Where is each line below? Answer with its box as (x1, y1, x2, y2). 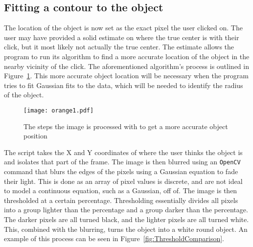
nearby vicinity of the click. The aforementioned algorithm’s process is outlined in (4, 61, 249, 71)
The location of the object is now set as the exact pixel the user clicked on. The (4, 22, 243, 33)
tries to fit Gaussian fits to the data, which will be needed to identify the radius (4, 80, 243, 90)
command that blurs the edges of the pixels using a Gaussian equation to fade (4, 166, 238, 177)
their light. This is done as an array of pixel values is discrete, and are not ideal (4, 176, 243, 186)
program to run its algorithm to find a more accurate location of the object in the (4, 51, 250, 61)
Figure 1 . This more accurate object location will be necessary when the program (4, 70, 249, 81)
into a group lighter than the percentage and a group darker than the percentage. (4, 204, 248, 215)
